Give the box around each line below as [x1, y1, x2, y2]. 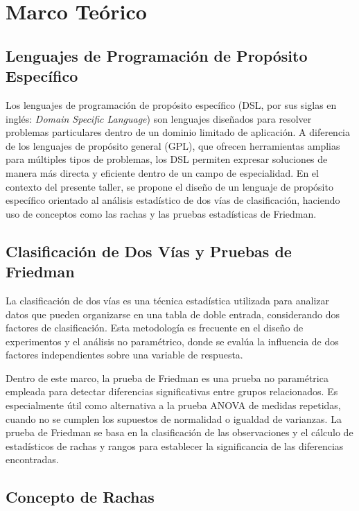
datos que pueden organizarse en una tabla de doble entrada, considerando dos [6, 306, 340, 321]
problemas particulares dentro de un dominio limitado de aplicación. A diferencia [6, 125, 350, 139]
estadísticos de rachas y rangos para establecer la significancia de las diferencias [6, 438, 344, 453]
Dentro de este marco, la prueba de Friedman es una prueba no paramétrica [6, 370, 329, 385]
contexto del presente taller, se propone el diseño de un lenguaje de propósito [6, 179, 333, 193]
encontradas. [6, 452, 59, 467]
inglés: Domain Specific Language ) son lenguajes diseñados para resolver [6, 111, 312, 125]
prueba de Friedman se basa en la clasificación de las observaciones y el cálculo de [6, 425, 353, 440]
